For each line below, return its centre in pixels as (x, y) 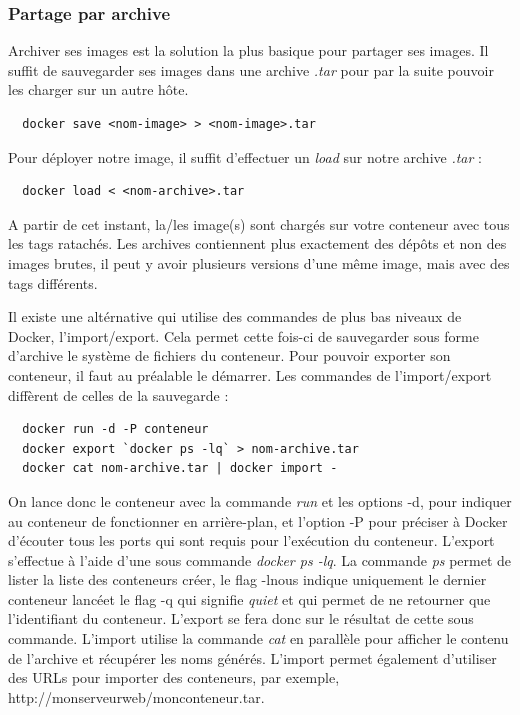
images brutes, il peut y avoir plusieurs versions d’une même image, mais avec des (259, 262)
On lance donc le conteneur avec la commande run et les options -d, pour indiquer (260, 500)
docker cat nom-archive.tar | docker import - (180, 468)
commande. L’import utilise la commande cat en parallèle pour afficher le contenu (258, 638)
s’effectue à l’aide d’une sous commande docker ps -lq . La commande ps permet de (260, 559)
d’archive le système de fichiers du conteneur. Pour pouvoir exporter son (229, 355)
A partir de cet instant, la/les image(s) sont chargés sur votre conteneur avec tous (259, 223)
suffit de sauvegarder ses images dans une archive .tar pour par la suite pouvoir (251, 69)
